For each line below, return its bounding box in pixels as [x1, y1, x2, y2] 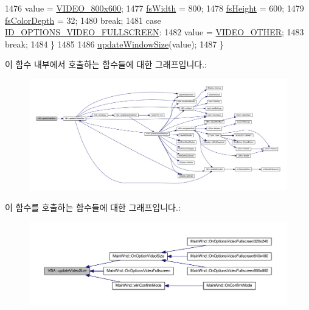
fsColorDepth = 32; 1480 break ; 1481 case [5, 13, 161, 26]
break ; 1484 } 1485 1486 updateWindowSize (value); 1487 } [5, 37, 224, 50]
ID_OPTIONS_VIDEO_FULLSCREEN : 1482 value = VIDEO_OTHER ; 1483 [5, 26, 304, 38]
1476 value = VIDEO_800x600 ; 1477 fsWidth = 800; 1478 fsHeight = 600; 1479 [5, 2, 304, 14]
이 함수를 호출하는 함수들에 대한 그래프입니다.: [5, 201, 181, 214]
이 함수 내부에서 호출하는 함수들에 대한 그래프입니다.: [5, 58, 207, 71]
